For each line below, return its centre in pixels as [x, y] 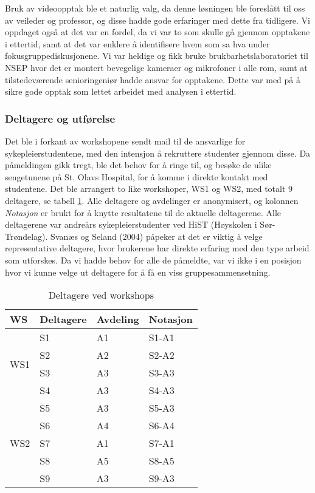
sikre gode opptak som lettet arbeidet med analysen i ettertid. [121, 91]
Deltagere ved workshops [101, 295]
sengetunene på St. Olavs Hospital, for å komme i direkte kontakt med [137, 176]
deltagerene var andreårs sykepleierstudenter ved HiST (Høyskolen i [131, 224]
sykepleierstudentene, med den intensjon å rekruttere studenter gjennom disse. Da [158, 153]
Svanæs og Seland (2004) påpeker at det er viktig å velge [157, 236]
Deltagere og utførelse [60, 118]
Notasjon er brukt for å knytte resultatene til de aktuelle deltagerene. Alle [143, 212]
